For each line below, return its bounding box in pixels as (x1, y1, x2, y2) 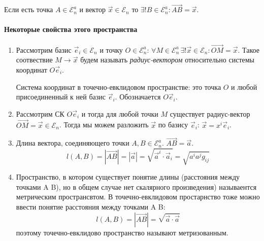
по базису (158, 119, 188, 130)
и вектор (79, 4, 106, 15)
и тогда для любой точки (81, 108, 158, 119)
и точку (100, 44, 123, 55)
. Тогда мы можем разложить (59, 119, 149, 130)
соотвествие (16, 54, 53, 65)
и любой (231, 81, 257, 92)
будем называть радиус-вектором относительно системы (80, 54, 255, 65)
